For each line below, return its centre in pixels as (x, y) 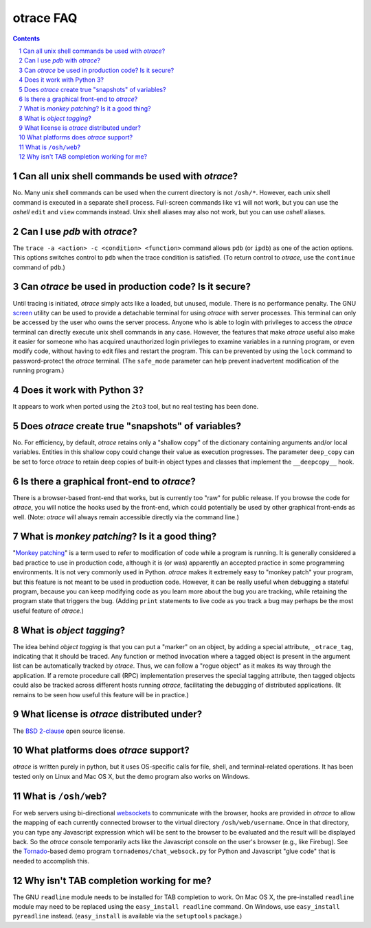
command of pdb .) (39, 267)
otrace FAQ (45, 18)
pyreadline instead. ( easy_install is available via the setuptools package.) (127, 916)
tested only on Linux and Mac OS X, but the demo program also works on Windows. (131, 776)
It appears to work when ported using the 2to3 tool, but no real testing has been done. (136, 407)
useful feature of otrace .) (48, 611)
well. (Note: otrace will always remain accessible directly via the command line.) (126, 517)
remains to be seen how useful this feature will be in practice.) (101, 694)
